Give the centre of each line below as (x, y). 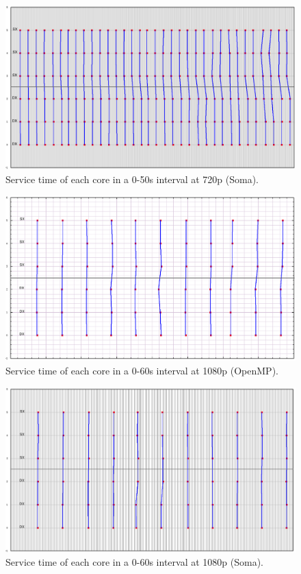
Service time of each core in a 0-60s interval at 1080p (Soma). (134, 562)
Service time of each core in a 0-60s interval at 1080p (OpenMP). (142, 370)
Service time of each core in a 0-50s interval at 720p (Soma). (132, 179)
